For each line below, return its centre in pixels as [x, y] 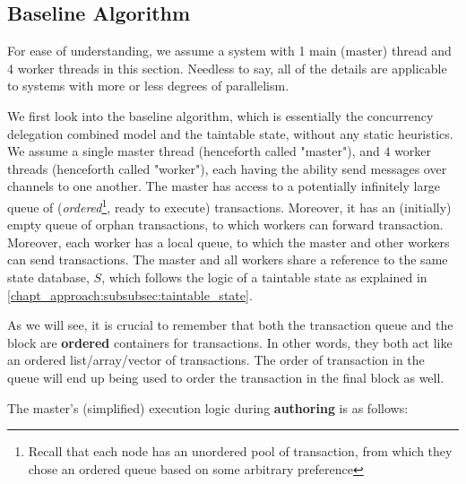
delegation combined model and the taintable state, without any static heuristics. [230, 133]
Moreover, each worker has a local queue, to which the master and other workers [229, 242]
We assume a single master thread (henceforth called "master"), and [194, 151]
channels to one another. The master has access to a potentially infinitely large [224, 186]
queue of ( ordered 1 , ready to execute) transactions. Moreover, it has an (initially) [229, 205]
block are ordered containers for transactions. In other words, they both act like [230, 342]
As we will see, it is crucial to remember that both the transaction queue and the [230, 325]
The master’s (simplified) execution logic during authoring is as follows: [208, 407]
